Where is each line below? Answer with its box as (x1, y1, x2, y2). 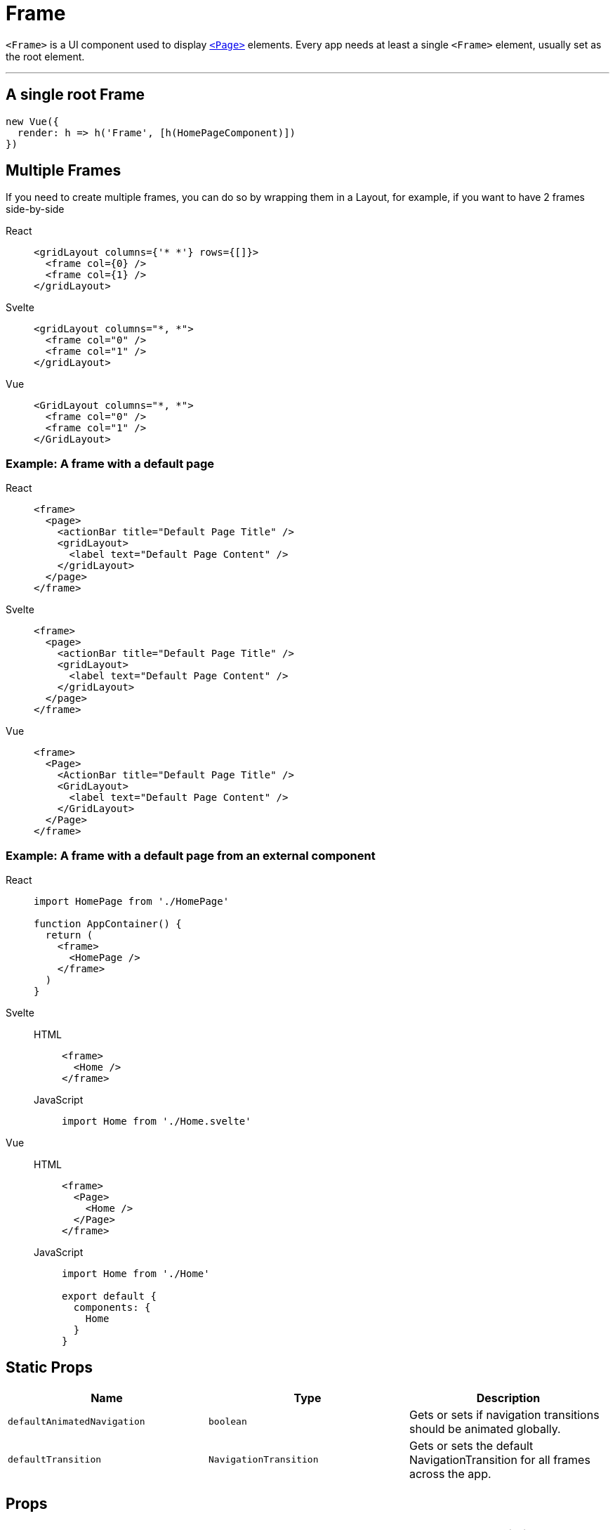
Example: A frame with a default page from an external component (6, 848, 376, 863)
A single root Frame (6, 86, 145, 104)
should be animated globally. (409, 1421, 561, 1436)
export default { (62, 1290, 157, 1302)
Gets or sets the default (409, 1438, 534, 1453)
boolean (208, 1416, 247, 1427)
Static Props (6, 1359, 93, 1377)
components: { (73, 1301, 151, 1313)
